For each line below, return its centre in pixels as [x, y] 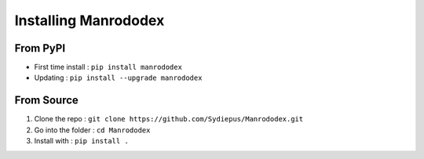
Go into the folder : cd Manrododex [92, 130]
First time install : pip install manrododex [108, 67]
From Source [46, 101]
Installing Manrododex [90, 20]
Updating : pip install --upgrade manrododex [118, 78]
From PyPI [40, 48]
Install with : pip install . [81, 141]
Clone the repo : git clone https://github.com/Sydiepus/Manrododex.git [169, 119]
